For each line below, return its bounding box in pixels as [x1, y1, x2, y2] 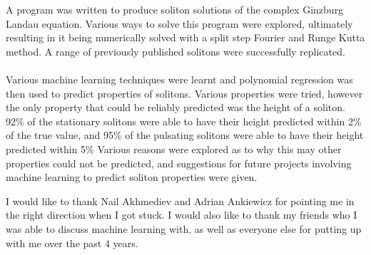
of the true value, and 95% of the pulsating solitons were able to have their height [6, 127, 364, 142]
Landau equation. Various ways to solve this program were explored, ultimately [6, 16, 353, 31]
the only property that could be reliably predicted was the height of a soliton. [6, 100, 345, 115]
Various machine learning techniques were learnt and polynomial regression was [6, 71, 353, 86]
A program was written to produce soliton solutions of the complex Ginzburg [6, 2, 344, 16]
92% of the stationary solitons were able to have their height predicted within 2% [6, 113, 362, 128]
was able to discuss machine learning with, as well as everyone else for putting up [6, 221, 362, 236]
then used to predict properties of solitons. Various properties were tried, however [6, 85, 363, 100]
